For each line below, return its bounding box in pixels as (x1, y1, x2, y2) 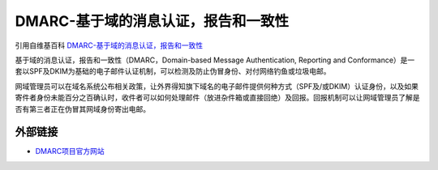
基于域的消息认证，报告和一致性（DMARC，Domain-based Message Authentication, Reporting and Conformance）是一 (15, 55, 415, 65)
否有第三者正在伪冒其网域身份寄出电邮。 (15, 104, 150, 113)
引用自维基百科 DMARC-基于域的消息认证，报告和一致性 (15, 40, 204, 50)
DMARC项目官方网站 (35, 147, 105, 156)
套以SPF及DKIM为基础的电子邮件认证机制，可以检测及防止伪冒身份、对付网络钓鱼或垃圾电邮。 (15, 66, 332, 76)
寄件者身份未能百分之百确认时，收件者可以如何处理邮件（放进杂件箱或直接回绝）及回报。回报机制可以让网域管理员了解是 (15, 93, 420, 103)
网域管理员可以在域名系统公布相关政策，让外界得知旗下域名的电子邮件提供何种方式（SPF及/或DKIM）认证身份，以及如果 (15, 81, 419, 91)
